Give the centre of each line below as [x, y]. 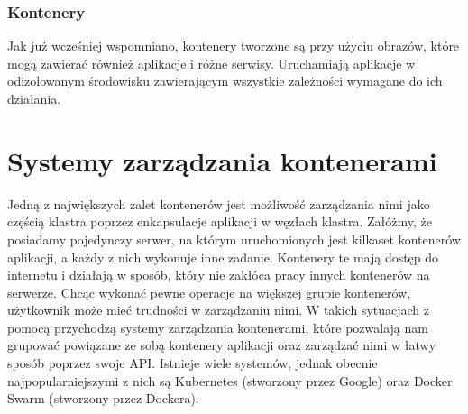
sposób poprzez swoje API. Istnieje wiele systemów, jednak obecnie [193, 363]
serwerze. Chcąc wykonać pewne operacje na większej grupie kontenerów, [209, 292]
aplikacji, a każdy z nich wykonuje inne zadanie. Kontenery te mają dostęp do [223, 257]
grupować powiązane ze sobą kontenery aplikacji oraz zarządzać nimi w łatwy [222, 345]
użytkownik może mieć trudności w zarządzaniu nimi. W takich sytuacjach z [219, 310]
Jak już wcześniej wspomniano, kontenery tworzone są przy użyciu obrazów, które [234, 46]
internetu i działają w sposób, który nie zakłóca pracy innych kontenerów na [219, 275]
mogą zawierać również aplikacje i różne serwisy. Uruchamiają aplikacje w [211, 63]
